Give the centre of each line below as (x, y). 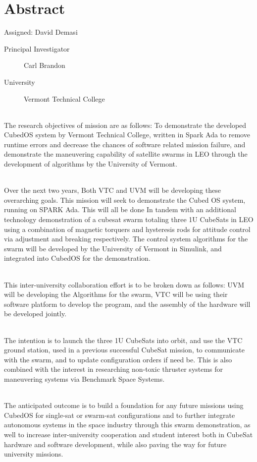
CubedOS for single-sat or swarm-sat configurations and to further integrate (120, 415)
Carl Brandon (45, 65)
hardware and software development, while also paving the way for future (115, 444)
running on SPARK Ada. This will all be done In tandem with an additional (120, 209)
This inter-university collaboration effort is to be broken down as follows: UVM (124, 284)
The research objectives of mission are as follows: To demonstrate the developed (125, 125)
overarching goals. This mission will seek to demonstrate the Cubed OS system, (125, 200)
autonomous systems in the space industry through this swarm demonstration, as (127, 425)
